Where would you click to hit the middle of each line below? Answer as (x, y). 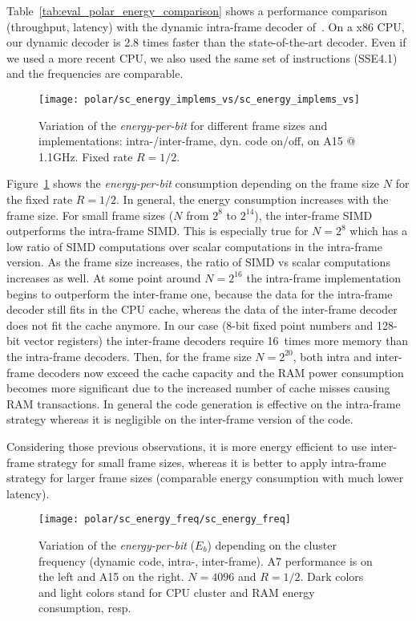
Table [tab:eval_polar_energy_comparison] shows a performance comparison (197, 10)
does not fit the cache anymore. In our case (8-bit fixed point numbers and (190, 325)
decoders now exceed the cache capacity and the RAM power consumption (221, 372)
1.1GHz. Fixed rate (86, 156)
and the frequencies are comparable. (95, 73)
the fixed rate (40, 199)
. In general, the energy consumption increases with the (252, 199)
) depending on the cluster (272, 544)
